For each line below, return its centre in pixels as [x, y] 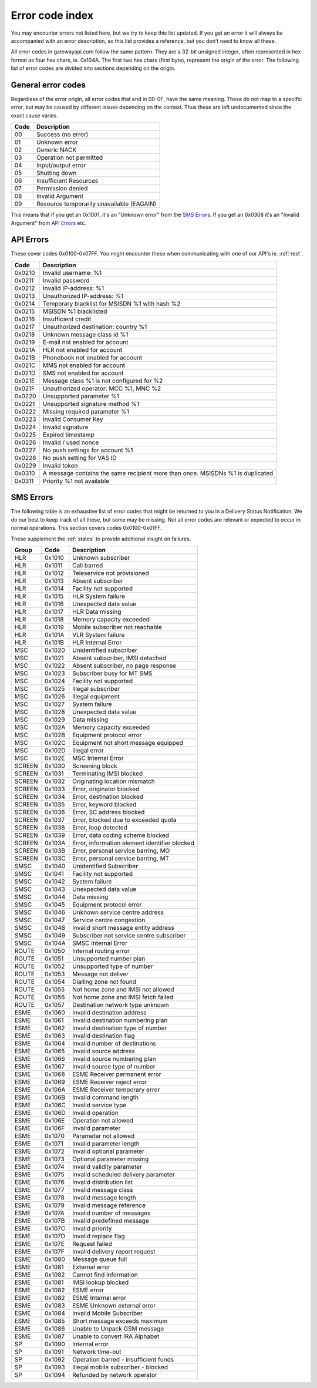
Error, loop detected [100, 827]
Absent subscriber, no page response [124, 666]
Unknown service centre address [118, 912]
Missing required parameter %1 [86, 411]
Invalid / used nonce [71, 442]
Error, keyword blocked [104, 804]
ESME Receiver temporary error [116, 1090]
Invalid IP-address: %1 [73, 288]
